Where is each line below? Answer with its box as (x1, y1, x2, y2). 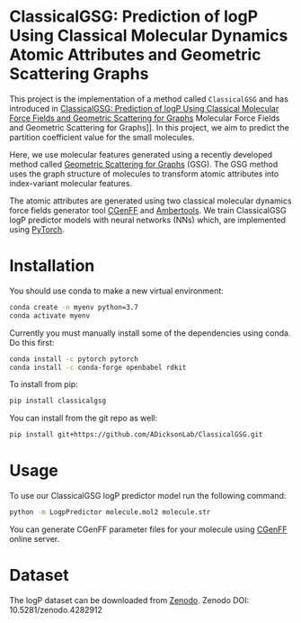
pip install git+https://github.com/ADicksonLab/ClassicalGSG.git (9, 430, 263, 439)
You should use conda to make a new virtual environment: (9, 285, 225, 296)
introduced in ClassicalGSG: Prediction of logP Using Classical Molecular (9, 103, 279, 113)
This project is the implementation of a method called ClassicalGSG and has (9, 93, 289, 104)
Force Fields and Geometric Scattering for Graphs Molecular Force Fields (9, 113, 280, 123)
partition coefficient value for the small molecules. (9, 131, 195, 142)
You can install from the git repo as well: (9, 412, 158, 424)
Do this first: (9, 337, 55, 348)
